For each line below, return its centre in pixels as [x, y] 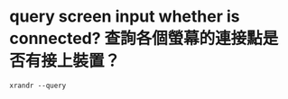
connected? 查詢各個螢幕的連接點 [136, 39]
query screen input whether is [125, 17]
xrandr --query [38, 85]
